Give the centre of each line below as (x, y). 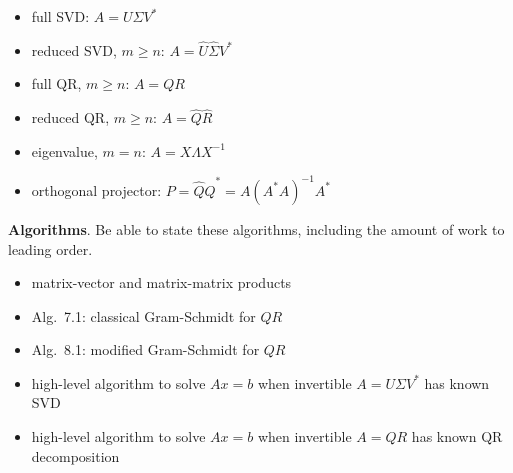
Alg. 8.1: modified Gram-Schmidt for (145, 349)
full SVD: (60, 16)
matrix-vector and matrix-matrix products (161, 282)
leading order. (50, 248)
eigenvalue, (64, 150)
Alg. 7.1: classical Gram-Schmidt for (143, 315)
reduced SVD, (74, 49)
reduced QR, (70, 117)
